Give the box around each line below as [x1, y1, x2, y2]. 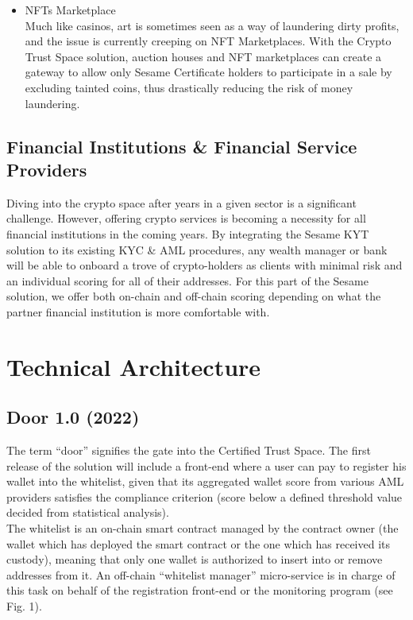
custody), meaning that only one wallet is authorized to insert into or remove [6, 551, 383, 568]
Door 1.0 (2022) [6, 405, 140, 429]
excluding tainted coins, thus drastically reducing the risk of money [25, 79, 353, 95]
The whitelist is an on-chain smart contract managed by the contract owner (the [6, 520, 399, 537]
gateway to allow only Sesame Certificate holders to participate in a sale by [25, 64, 392, 80]
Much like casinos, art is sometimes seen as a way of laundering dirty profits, [25, 17, 399, 33]
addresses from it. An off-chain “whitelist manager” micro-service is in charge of [6, 566, 396, 583]
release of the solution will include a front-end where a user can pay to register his [6, 457, 407, 474]
